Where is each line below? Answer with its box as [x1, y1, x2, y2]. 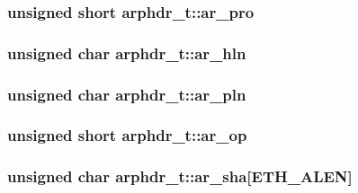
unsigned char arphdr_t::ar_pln [7, 83, 246, 105]
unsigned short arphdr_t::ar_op [7, 124, 247, 146]
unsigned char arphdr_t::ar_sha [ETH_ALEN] [7, 165, 353, 188]
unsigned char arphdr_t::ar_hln [7, 41, 246, 64]
